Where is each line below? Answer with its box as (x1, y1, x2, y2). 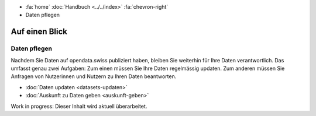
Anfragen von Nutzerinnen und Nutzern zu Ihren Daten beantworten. (11, 73, 177, 80)
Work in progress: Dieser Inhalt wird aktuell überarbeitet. (11, 103, 147, 110)
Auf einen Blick (11, 27, 67, 37)
